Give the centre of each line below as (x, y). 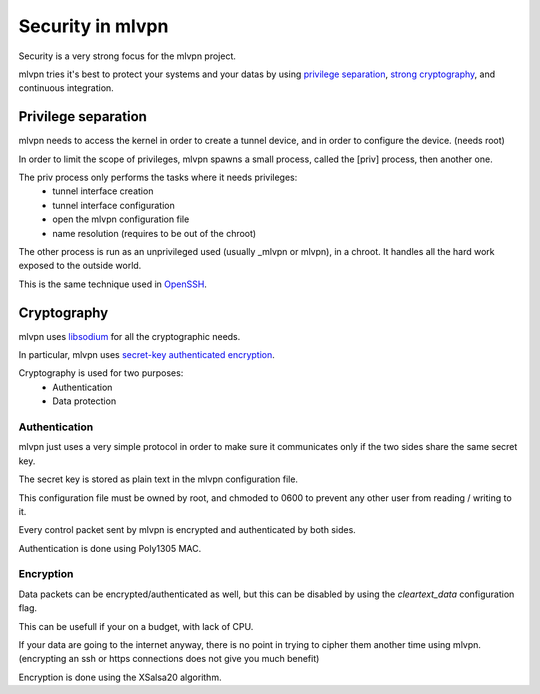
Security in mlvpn (93, 26)
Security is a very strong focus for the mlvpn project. (127, 56)
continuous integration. (66, 88)
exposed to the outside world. (80, 266)
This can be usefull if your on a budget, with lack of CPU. (136, 626)
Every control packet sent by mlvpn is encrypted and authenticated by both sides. (187, 530)
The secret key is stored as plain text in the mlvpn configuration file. (158, 479)
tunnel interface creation (103, 191)
